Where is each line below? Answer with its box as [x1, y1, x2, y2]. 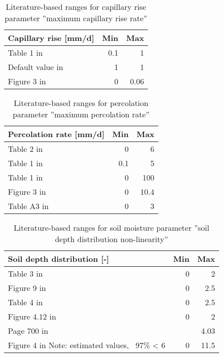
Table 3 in [8, 268, 43, 279]
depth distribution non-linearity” [55, 233, 168, 245]
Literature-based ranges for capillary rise [5, 1, 147, 12]
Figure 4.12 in [8, 311, 56, 322]
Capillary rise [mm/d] [8, 32, 94, 43]
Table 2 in [8, 143, 43, 154]
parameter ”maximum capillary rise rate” [4, 12, 148, 24]
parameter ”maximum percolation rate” [12, 108, 149, 120]
